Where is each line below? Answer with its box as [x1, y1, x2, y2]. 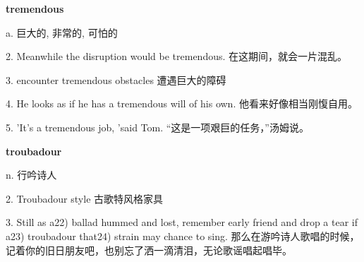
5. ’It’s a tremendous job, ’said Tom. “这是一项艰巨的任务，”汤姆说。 [6, 119, 309, 134]
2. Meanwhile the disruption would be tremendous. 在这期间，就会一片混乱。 [6, 49, 348, 64]
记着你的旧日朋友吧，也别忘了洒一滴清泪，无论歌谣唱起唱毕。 [6, 242, 292, 257]
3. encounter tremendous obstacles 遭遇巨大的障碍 [6, 72, 226, 87]
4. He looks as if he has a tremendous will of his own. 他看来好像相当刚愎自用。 [6, 96, 358, 111]
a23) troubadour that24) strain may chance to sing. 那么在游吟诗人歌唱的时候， [6, 228, 360, 243]
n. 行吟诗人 [6, 167, 57, 182]
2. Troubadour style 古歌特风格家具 [6, 191, 164, 206]
